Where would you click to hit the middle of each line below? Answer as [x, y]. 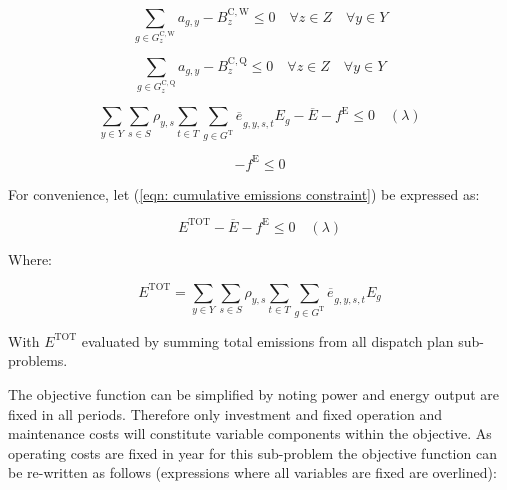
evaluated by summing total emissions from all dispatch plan [267, 340]
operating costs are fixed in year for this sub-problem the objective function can [252, 452]
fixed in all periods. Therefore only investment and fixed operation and [225, 413]
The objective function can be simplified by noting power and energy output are [254, 393]
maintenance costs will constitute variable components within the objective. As [250, 433]
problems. [38, 360]
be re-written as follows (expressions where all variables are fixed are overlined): [252, 472]
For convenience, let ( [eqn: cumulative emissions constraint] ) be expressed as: [244, 193]
